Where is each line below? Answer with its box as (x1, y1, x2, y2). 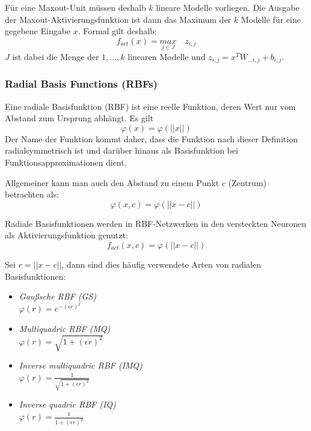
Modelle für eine (241, 13, 301, 25)
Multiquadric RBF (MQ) (19, 322, 111, 334)
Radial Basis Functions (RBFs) (5, 76, 158, 91)
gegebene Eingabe (5, 25, 71, 37)
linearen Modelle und (128, 50, 206, 62)
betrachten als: (5, 188, 59, 200)
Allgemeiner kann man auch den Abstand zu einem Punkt (5, 176, 220, 188)
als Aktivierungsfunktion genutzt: (5, 229, 128, 241)
